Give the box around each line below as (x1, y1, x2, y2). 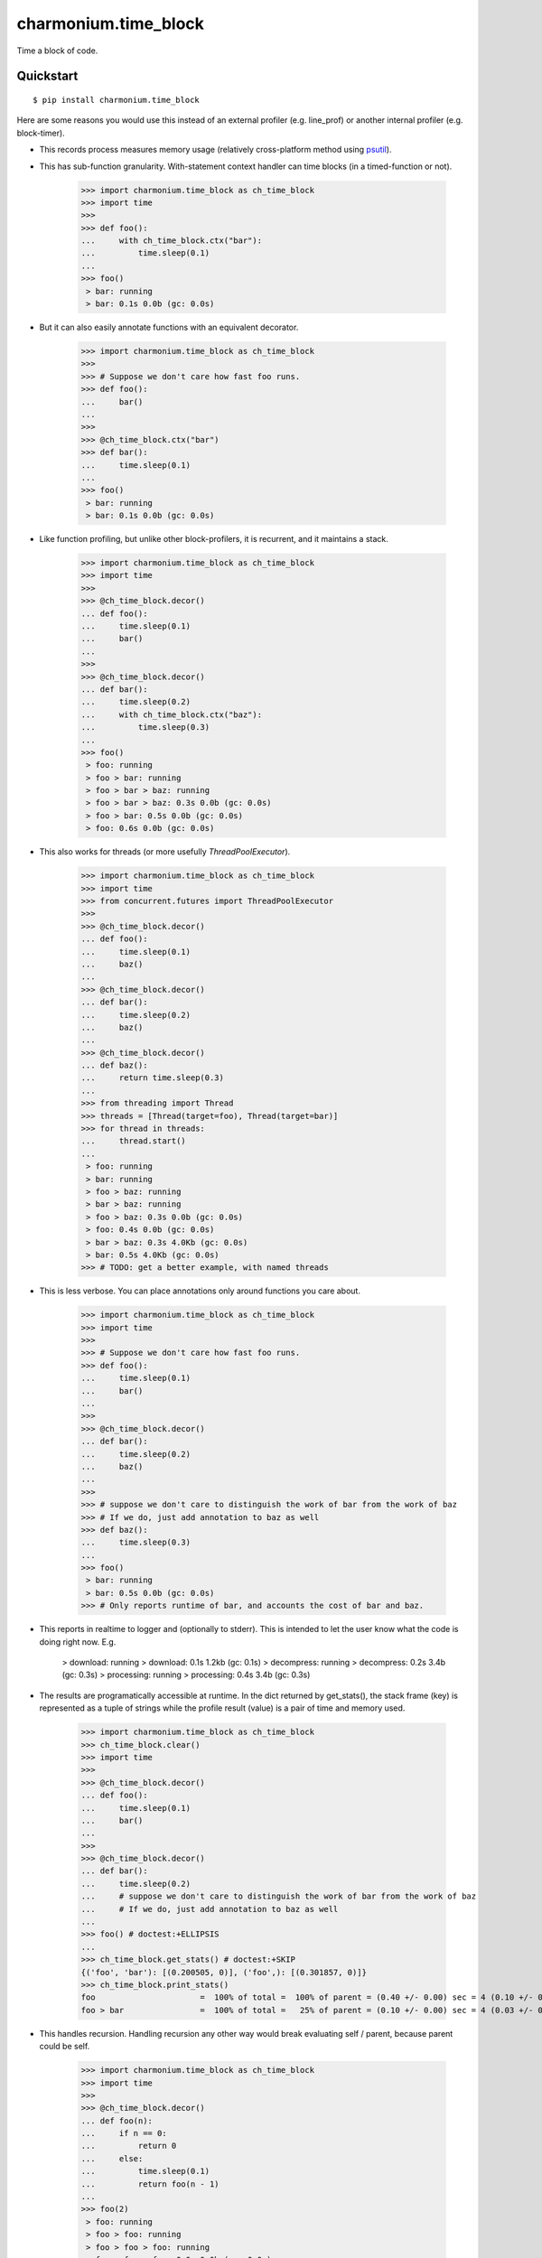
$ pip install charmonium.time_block (33, 95, 201, 105)
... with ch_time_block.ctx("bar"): (80, 236, 262, 246)
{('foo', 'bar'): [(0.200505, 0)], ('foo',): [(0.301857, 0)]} (80, 1967, 368, 1977)
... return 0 (80, 2141, 177, 2151)
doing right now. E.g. (39, 1636, 117, 1647)
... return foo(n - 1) (80, 2179, 220, 2189)
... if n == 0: (80, 2128, 167, 2139)
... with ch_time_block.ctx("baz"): (80, 709, 262, 720)
